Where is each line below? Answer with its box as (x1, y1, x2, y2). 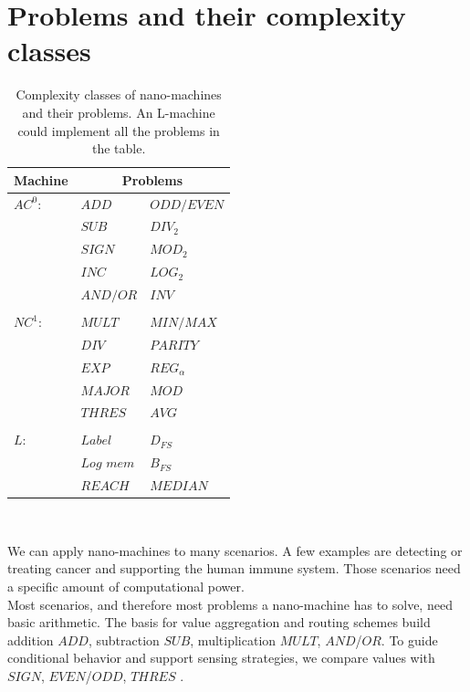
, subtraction (88, 630, 160, 649)
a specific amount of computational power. (7, 577, 245, 596)
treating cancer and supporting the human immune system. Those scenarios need (7, 559, 461, 578)
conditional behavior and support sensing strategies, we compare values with (7, 648, 435, 667)
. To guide (381, 630, 438, 649)
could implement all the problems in (17, 121, 220, 140)
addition (7, 630, 54, 649)
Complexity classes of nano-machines (16, 85, 222, 104)
